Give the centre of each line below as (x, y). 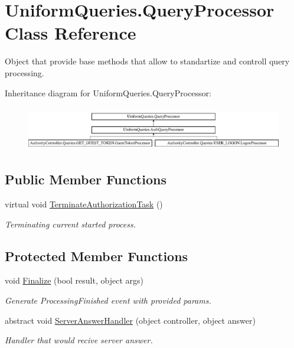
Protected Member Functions (97, 256)
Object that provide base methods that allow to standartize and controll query (147, 61)
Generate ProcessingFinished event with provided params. (108, 300)
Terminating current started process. (71, 224)
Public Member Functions (86, 179)
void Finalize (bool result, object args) (74, 280)
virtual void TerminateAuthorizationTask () (84, 204)
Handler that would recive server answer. (79, 340)
